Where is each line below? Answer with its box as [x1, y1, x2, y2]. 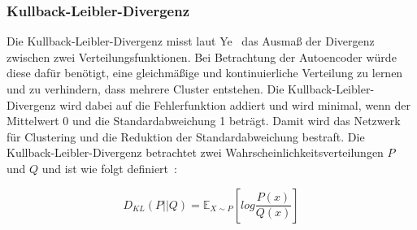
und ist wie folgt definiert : [41, 159, 177, 176]
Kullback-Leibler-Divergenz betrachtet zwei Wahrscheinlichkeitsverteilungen [7, 144, 384, 161]
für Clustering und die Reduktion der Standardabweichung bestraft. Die [7, 128, 365, 145]
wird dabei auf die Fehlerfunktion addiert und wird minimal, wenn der [59, 96, 410, 113]
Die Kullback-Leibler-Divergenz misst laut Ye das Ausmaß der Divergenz [7, 33, 375, 50]
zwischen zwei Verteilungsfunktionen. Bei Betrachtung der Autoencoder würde [7, 48, 397, 65]
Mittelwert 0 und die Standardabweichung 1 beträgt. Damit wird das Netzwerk [7, 112, 401, 129]
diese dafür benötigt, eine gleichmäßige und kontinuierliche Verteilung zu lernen [7, 64, 403, 81]
